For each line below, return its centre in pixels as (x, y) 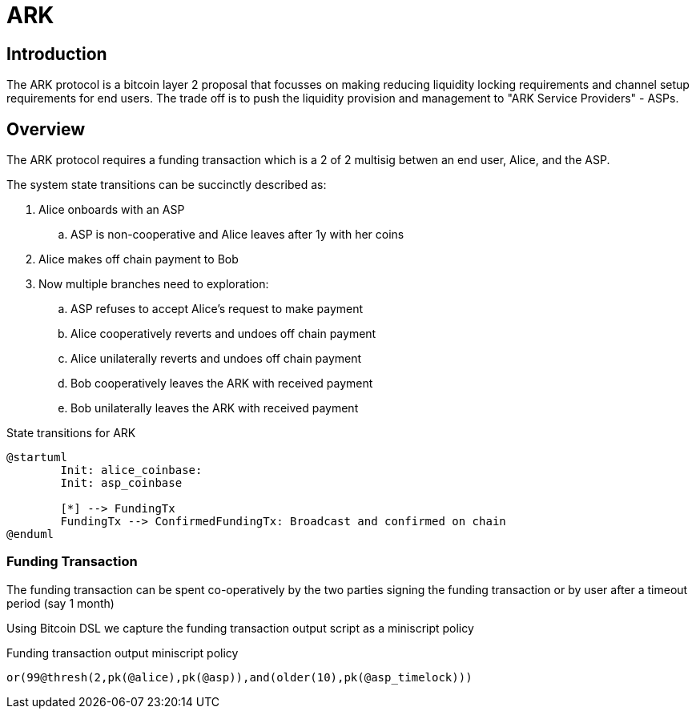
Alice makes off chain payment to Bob (139, 259)
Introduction (57, 54)
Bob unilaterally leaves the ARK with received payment (215, 408)
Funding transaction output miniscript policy (123, 653)
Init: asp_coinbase (121, 483)
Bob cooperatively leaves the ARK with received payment (222, 384)
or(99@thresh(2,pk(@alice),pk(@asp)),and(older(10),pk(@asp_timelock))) (239, 677)
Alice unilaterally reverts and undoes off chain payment (216, 359)
